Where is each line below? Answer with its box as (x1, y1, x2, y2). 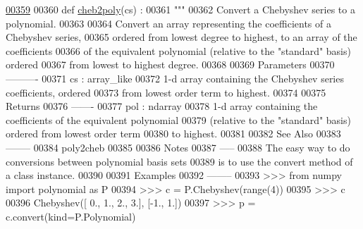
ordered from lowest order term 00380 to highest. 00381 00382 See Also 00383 (6, 126, 341, 141)
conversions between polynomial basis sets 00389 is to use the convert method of (6, 154, 353, 168)
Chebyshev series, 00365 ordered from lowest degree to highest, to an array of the (6, 30, 357, 44)
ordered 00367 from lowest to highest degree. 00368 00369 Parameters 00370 (6, 57, 335, 72)
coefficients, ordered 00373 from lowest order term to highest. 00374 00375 (6, 85, 326, 99)
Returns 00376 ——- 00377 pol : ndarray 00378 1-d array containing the (6, 99, 318, 113)
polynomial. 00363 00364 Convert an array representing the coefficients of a (6, 16, 331, 30)
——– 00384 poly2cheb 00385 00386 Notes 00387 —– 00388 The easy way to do (6, 140, 350, 154)
